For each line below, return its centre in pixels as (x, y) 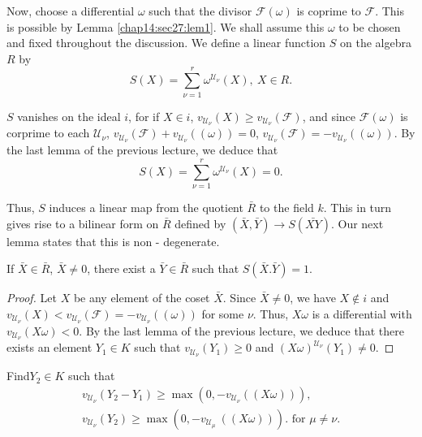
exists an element (50, 347)
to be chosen (370, 26)
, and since (329, 116)
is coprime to (329, 11)
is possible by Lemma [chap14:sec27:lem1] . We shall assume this (166, 26)
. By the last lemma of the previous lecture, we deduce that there (241, 330)
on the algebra (376, 43)
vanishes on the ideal (69, 116)
